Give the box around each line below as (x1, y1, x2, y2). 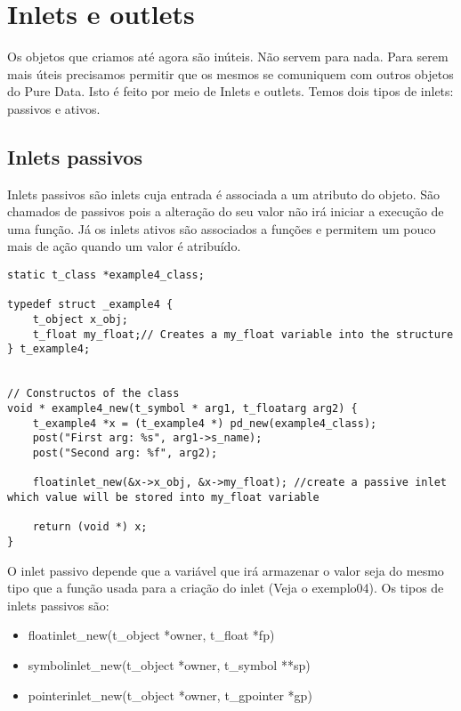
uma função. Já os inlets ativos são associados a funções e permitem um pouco (7, 219, 436, 238)
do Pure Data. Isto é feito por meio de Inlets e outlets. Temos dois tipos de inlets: (7, 82, 454, 101)
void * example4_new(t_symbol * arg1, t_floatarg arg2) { (7, 401, 358, 415)
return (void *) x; (32, 521, 148, 534)
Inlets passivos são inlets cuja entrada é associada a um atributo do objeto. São (7, 184, 441, 203)
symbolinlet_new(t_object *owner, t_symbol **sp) (28, 655, 311, 674)
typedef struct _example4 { (7, 298, 174, 311)
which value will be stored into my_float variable (7, 490, 319, 504)
